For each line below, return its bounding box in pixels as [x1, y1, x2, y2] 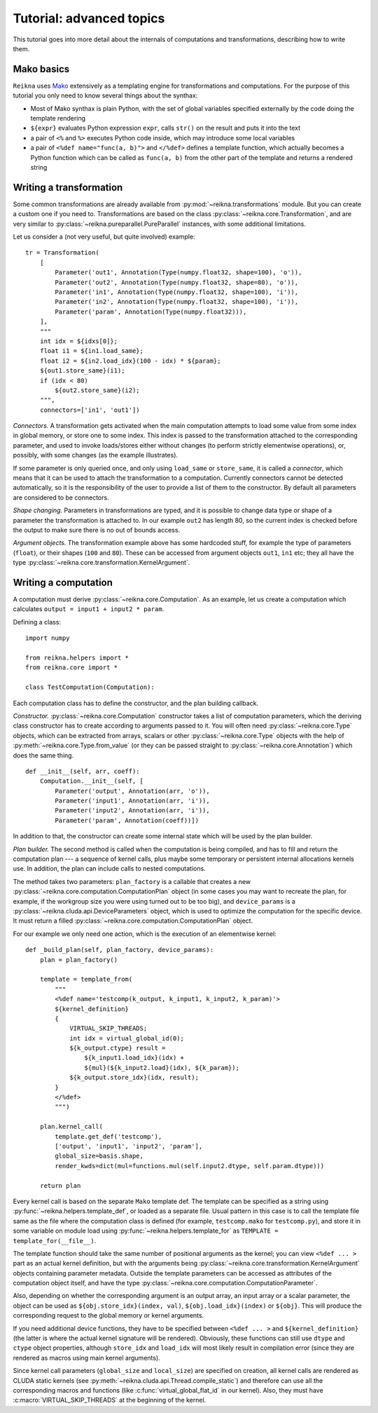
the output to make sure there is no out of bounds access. [13, 525, 181, 534]
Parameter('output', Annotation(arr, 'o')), [55, 786, 210, 795]
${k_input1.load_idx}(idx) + [84, 1054, 185, 1062]
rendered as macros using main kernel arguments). [13, 1353, 160, 1362]
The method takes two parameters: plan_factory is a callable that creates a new [13, 877, 251, 885]
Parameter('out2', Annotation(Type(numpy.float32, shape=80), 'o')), [55, 278, 299, 286]
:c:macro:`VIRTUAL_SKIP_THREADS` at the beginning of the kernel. [13, 1396, 206, 1405]
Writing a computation [13, 576, 113, 589]
